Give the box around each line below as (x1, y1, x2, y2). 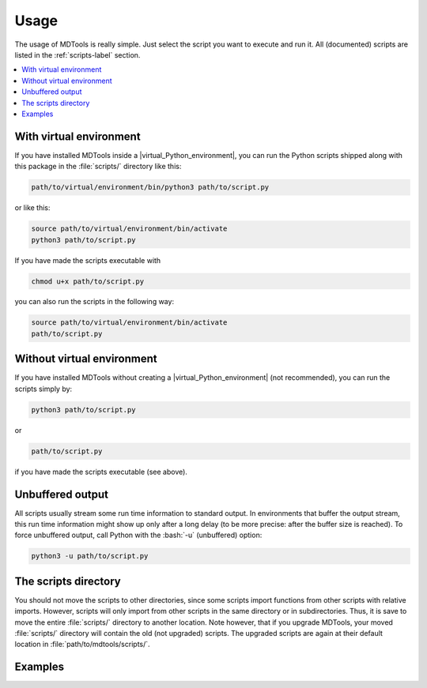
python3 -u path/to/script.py (31, 551, 149, 561)
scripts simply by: (14, 384, 73, 393)
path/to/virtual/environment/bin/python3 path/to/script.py (31, 182, 270, 192)
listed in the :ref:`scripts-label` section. (14, 50, 141, 59)
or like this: (14, 203, 51, 212)
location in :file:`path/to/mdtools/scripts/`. (14, 640, 150, 649)
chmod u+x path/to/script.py (31, 276, 145, 286)
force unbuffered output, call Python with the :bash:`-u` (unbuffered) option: (14, 530, 263, 540)
